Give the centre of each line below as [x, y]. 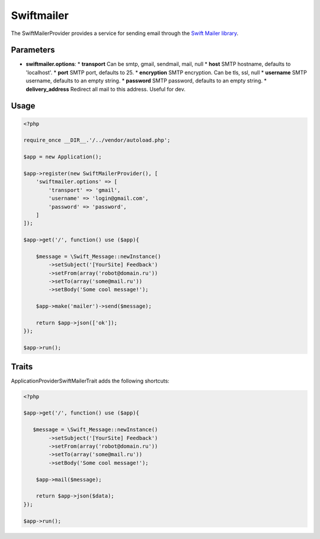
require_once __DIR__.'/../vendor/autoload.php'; [97, 140]
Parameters [33, 50]
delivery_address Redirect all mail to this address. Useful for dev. [106, 89]
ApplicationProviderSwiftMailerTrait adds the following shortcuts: [90, 381]
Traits [22, 367]
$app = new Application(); [63, 157]
